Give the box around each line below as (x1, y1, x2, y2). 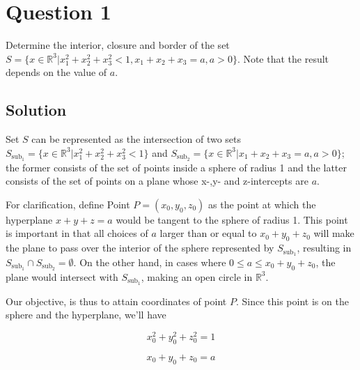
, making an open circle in (141, 269, 253, 284)
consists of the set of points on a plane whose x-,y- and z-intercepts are (6, 174, 308, 188)
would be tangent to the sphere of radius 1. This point (116, 212, 348, 226)
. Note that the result (237, 51, 329, 65)
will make (313, 226, 354, 240)
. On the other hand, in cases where (73, 255, 226, 269)
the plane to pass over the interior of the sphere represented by (6, 240, 274, 255)
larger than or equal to (159, 226, 257, 240)
